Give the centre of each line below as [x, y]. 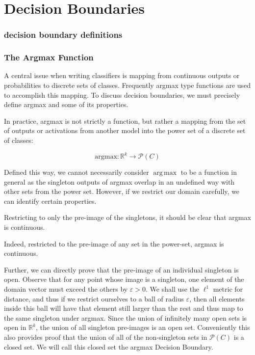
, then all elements [217, 298]
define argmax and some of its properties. [66, 104]
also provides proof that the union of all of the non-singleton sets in [106, 337]
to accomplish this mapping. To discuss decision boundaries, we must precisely [122, 95]
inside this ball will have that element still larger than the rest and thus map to [124, 308]
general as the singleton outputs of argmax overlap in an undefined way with [119, 181]
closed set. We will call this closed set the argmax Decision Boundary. [109, 346]
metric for [228, 289]
